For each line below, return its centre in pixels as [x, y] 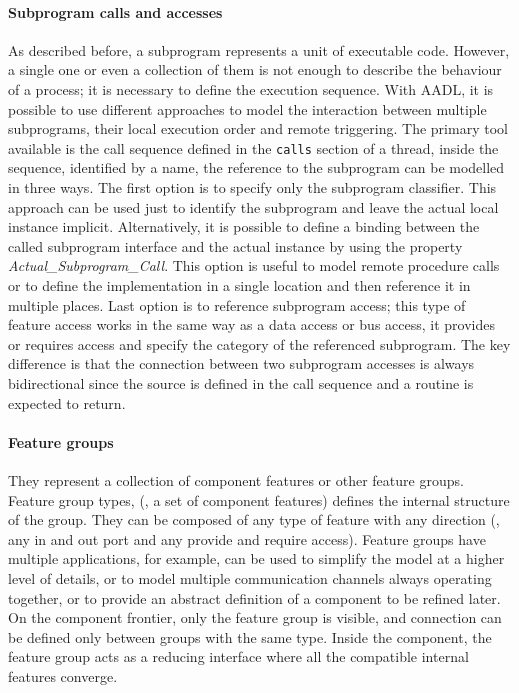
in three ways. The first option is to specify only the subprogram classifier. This [252, 187]
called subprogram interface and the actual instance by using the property [235, 245]
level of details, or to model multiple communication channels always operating [250, 577]
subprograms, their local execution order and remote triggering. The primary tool [258, 128]
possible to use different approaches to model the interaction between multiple [247, 108]
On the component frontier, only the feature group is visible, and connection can [255, 617]
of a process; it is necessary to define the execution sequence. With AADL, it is [251, 88]
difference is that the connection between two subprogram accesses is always [241, 363]
